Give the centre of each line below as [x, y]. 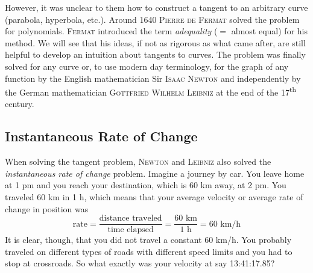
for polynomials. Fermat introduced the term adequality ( [111, 31]
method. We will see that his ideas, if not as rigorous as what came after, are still [155, 42]
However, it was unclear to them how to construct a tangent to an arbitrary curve [156, 7]
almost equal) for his [269, 31]
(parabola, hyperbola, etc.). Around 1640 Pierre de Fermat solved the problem [152, 19]
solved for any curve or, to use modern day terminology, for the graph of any [147, 66]
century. [20, 104]
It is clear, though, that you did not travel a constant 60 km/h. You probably [148, 240]
